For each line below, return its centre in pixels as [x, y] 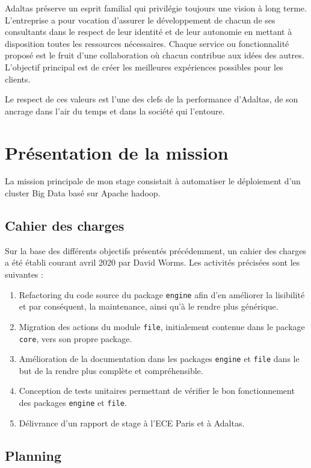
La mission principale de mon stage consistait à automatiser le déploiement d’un [153, 181]
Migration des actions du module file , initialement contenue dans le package [162, 326]
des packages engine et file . [73, 403]
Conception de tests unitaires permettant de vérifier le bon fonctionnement [157, 391]
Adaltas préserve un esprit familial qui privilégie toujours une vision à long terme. [156, 8]
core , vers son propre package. [75, 338]
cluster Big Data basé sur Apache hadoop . [83, 193]
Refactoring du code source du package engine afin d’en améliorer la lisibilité [162, 294]
